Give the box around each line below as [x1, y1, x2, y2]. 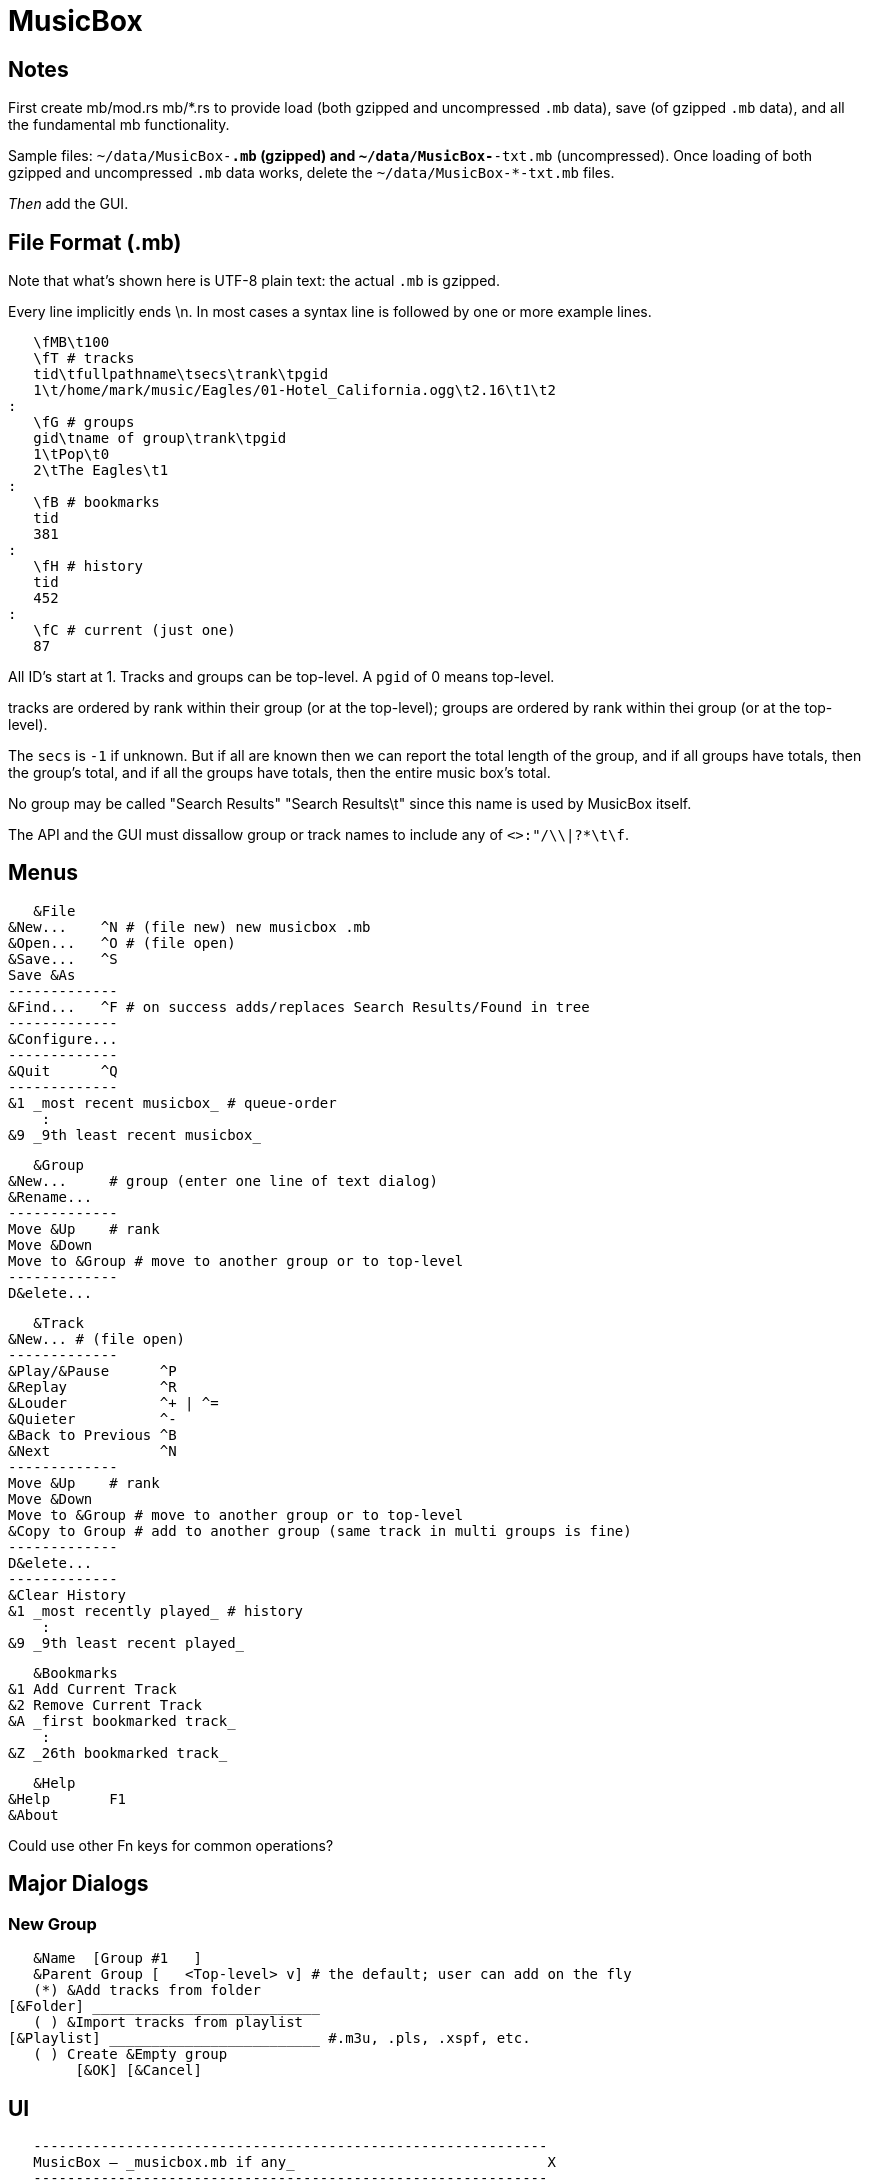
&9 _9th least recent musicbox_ [8, 1126, 261, 1143]
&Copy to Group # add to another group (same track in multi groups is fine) [8, 1522, 632, 1539]
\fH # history [33, 558, 143, 575]
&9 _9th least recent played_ [8, 1634, 245, 1651]
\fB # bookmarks [33, 494, 160, 511]
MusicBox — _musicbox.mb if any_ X [33, 2153, 556, 2170]
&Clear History [8, 1586, 127, 1603]
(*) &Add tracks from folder [33, 1982, 261, 1999]
